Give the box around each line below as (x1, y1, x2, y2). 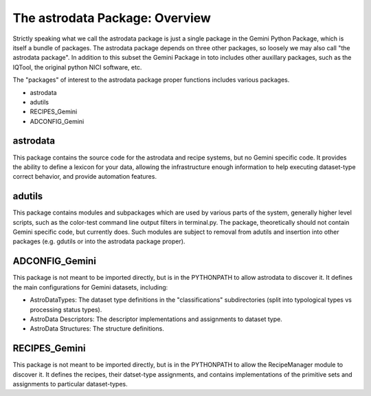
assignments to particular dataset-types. (12, 379, 128, 388)
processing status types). (30, 305, 102, 313)
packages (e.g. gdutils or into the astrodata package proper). (12, 237, 185, 245)
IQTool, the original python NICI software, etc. (12, 63, 142, 71)
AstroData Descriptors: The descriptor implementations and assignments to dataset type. (30, 315, 283, 323)
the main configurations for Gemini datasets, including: (12, 283, 168, 291)
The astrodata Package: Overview (12, 10, 211, 25)
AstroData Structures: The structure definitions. (30, 324, 164, 333)
